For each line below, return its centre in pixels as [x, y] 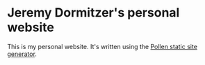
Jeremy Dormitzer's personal [93, 13]
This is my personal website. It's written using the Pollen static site [102, 46]
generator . [22, 54]
